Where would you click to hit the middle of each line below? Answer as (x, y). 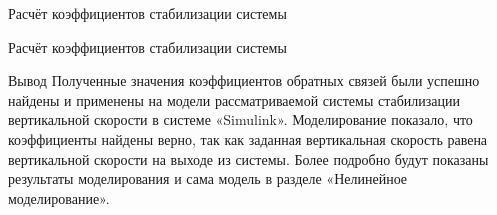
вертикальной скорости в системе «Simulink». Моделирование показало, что (240, 119)
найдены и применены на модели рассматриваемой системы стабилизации (234, 99)
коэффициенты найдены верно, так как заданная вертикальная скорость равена (248, 138)
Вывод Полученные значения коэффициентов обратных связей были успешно (244, 80)
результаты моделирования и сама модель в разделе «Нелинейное (208, 178)
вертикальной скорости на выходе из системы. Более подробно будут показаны (248, 158)
